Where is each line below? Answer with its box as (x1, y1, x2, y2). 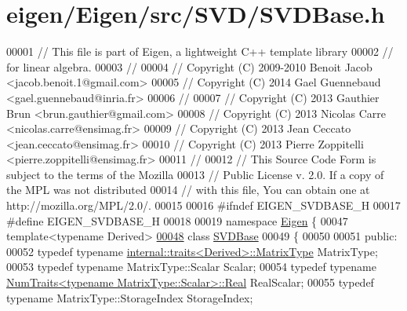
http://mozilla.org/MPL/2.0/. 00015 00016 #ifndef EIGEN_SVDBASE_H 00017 (6, 197, 401, 214)
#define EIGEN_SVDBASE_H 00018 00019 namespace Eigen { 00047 (6, 212, 348, 229)
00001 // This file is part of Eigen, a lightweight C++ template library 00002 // (6, 43, 394, 60)
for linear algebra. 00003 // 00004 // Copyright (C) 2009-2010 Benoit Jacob (6, 58, 372, 75)
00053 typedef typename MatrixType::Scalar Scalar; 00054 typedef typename (6, 258, 376, 275)
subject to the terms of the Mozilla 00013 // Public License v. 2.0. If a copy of (6, 166, 384, 182)
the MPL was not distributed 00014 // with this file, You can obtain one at (6, 181, 370, 198)
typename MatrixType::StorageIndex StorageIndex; (6, 289, 253, 306)
